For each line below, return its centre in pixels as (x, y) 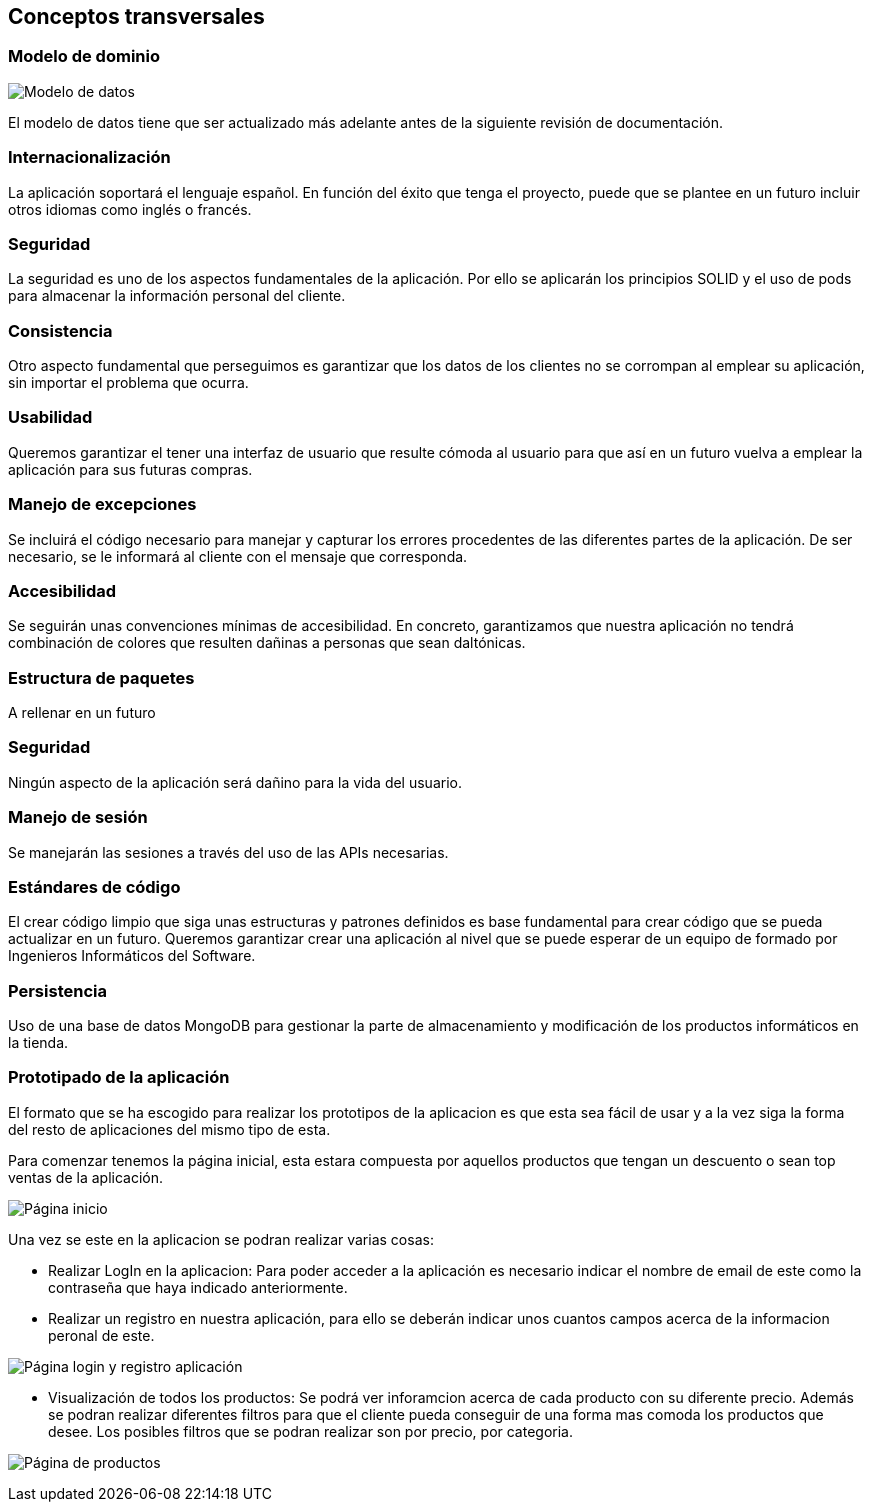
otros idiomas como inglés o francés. (130, 209)
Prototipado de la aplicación (119, 1077)
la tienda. (38, 1043)
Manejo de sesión (78, 817)
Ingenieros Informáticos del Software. (132, 956)
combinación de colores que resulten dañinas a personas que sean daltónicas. (267, 643)
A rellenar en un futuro (82, 713)
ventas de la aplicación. (86, 1177)
